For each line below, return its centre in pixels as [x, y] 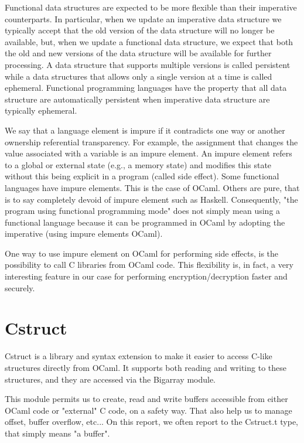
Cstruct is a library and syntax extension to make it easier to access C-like [139, 356]
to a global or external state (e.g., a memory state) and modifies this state [138, 164]
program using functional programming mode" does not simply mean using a [143, 211]
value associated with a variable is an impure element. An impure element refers [148, 153]
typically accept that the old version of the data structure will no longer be [140, 30]
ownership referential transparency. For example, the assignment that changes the [151, 142]
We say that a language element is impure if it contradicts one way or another [145, 130]
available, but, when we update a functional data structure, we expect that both [149, 41]
